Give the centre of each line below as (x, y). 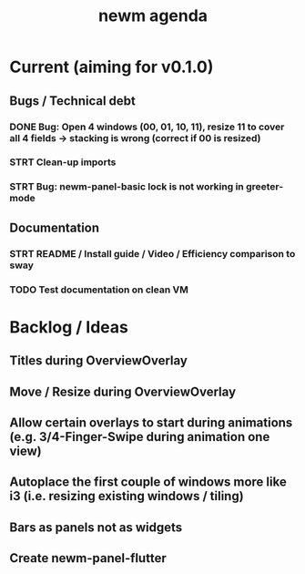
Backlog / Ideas (69, 327)
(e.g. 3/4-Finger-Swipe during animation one (140, 437)
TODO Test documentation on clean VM (99, 290)
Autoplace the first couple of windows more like (148, 482)
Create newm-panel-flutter (88, 558)
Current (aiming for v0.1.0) (112, 67)
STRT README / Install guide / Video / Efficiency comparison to (152, 253)
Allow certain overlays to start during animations (151, 422)
